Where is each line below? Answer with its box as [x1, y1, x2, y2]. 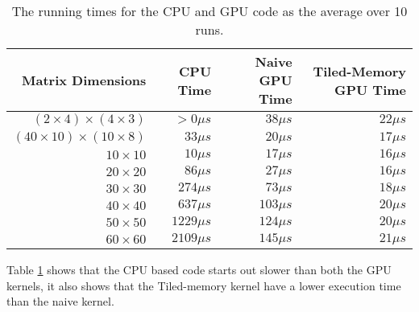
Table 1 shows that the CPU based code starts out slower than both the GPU [6, 261, 392, 277]
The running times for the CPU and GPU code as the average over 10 [11, 2, 408, 20]
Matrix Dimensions [22, 71, 147, 89]
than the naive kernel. [6, 293, 114, 310]
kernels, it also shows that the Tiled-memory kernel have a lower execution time [6, 277, 401, 294]
